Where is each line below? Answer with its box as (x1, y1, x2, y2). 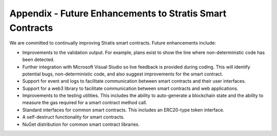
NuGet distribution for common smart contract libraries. (22, 121, 140, 127)
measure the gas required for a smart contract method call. (22, 100, 147, 106)
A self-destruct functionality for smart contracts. (22, 114, 125, 120)
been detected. (22, 56, 55, 63)
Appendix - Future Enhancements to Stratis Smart (9, 8, 227, 19)
